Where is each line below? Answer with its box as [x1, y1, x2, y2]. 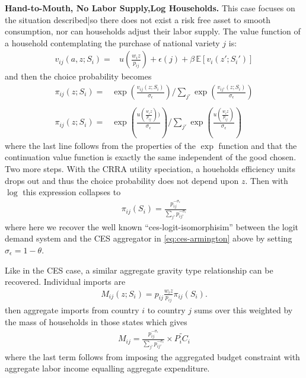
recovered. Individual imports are [5, 275, 126, 288]
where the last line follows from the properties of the [5, 139, 196, 151]
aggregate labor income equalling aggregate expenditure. [5, 362, 210, 374]
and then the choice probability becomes [5, 70, 152, 82]
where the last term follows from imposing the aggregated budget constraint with [5, 350, 300, 363]
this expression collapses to [23, 186, 121, 198]
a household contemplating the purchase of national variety [5, 36, 220, 49]
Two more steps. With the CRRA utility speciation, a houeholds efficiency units [5, 162, 296, 174]
